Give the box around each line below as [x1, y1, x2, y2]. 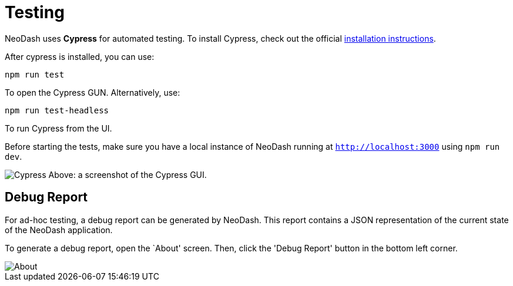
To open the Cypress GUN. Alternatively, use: [5, 87, 180, 97]
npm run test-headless [5, 105, 109, 115]
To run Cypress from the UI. [5, 123, 112, 133]
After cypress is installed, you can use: [5, 51, 155, 62]
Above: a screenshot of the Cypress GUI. [48, 169, 207, 180]
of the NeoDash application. [5, 224, 113, 235]
